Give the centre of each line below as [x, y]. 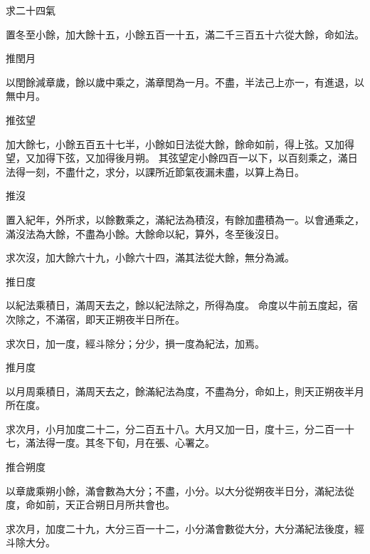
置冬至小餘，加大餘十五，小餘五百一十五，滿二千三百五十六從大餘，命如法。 [185, 34]
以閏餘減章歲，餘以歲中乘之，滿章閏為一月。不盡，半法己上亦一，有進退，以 [185, 82]
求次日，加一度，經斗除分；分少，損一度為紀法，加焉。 [135, 343]
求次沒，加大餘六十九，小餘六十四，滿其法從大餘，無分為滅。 [150, 257]
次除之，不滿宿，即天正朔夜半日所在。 [95, 319]
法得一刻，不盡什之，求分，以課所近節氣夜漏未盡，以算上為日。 [155, 171]
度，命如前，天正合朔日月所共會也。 [90, 505]
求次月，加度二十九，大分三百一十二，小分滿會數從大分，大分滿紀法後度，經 [185, 528]
